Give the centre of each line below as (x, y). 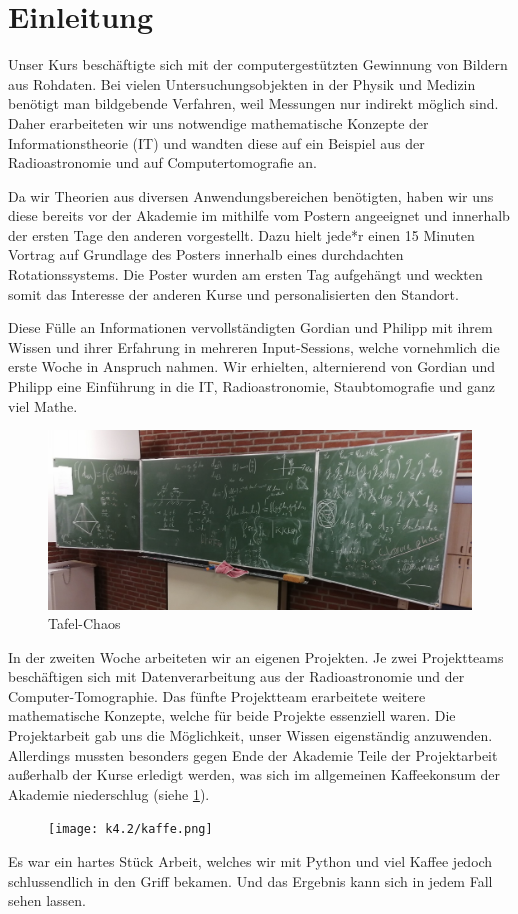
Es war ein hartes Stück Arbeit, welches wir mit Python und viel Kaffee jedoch (250, 861)
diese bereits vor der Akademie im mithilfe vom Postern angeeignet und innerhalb (259, 215)
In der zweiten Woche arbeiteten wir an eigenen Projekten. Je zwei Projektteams (256, 656)
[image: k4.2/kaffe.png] (130, 829)
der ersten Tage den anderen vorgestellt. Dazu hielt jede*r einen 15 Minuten (241, 234)
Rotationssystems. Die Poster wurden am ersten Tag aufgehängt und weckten (245, 274)
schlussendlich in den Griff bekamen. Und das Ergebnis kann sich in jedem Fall (250, 880)
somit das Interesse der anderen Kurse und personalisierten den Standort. (233, 293)
